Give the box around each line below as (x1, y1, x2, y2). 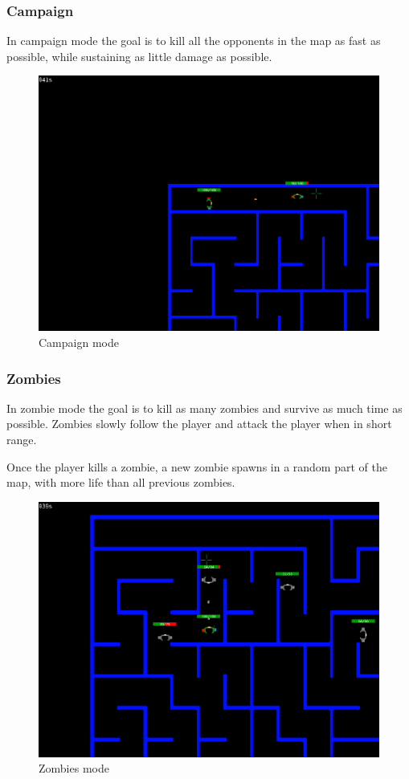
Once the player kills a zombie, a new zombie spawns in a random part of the (6, 458, 387, 475)
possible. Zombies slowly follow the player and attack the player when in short (6, 415, 392, 432)
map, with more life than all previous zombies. (6, 474, 235, 491)
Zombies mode (39, 760, 109, 777)
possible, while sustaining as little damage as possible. (6, 47, 272, 64)
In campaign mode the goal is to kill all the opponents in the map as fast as (6, 32, 381, 49)
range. (6, 431, 37, 447)
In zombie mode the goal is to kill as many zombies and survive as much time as (6, 399, 403, 416)
